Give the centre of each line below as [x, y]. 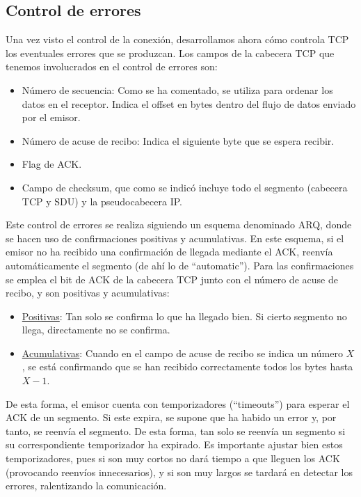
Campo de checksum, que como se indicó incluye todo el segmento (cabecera [185, 187]
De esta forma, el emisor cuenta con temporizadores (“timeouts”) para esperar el [178, 403]
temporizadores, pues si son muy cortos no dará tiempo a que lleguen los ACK [173, 458]
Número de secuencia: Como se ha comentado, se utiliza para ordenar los [177, 89]
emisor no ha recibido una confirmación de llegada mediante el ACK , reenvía [169, 252]
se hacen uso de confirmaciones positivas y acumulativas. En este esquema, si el [175, 238]
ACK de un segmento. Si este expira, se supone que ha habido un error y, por [171, 417]
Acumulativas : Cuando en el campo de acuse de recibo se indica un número [182, 353]
